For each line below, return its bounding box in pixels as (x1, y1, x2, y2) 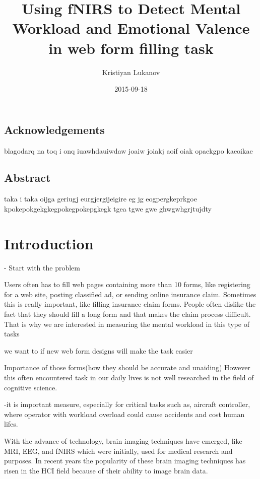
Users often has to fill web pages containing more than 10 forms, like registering (4, 279, 250, 290)
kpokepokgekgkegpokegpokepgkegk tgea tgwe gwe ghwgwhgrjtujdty (4, 203, 212, 214)
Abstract (4, 170, 51, 185)
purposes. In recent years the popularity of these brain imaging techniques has (4, 455, 246, 466)
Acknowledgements (4, 121, 105, 137)
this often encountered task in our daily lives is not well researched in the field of (4, 372, 254, 382)
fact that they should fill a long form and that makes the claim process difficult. (4, 308, 251, 319)
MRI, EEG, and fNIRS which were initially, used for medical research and (4, 445, 233, 456)
